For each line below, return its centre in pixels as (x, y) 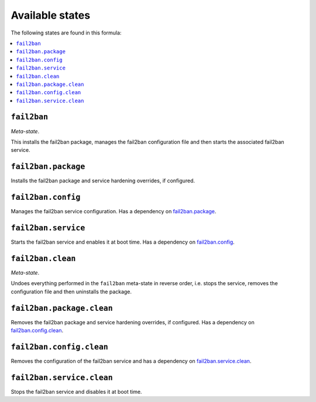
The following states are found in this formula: (66, 33)
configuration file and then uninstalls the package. (71, 292)
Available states (51, 15)
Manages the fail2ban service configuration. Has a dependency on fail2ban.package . (114, 212)
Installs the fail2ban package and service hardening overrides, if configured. (103, 181)
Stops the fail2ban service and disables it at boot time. (76, 391)
